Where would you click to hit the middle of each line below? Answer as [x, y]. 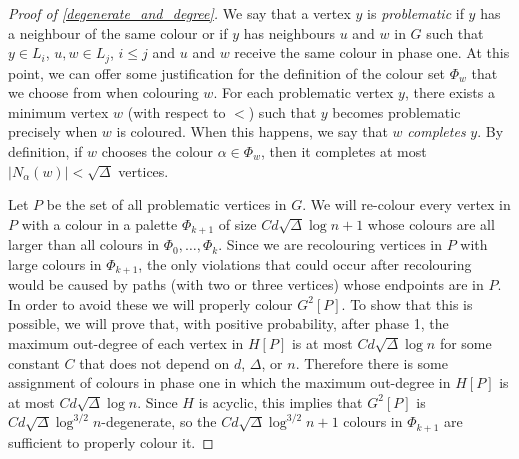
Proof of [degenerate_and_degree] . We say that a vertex [179, 13]
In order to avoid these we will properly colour [150, 303]
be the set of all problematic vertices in [166, 204]
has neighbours [289, 32]
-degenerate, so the [159, 421]
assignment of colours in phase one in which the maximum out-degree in [229, 382]
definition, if [45, 151]
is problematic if [415, 13]
